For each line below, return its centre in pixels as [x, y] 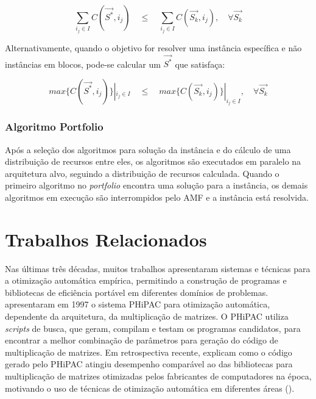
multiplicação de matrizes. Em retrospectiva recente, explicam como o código [149, 352]
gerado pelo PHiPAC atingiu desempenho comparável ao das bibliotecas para [149, 364]
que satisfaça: [200, 64]
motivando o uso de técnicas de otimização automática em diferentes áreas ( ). [150, 388]
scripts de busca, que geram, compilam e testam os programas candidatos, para [153, 328]
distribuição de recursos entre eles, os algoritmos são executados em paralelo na [153, 161]
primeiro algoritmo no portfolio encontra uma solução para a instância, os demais [156, 185]
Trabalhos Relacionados [106, 239]
